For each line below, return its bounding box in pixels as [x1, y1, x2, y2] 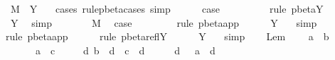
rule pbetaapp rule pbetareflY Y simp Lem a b [5, 29, 329, 44]
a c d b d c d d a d [35, 42, 216, 57]
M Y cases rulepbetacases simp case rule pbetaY [10, 1, 324, 16]
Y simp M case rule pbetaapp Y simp [10, 15, 317, 30]
